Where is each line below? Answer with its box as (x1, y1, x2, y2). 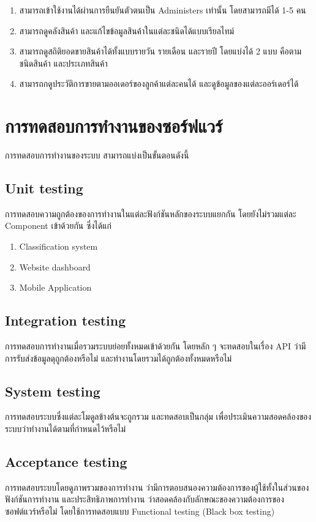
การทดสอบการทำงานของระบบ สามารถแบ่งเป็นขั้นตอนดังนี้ (5, 149, 189, 162)
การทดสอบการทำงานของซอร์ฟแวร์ (5, 113, 223, 138)
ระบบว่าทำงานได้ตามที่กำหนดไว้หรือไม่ (5, 422, 126, 435)
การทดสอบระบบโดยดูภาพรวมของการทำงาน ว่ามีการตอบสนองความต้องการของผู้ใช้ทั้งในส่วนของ (5, 480, 309, 493)
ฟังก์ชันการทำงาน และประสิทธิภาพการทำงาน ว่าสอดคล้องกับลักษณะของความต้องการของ (5, 493, 284, 505)
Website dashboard (19, 260, 91, 273)
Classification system (19, 240, 98, 253)
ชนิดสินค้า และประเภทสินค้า (19, 56, 108, 69)
